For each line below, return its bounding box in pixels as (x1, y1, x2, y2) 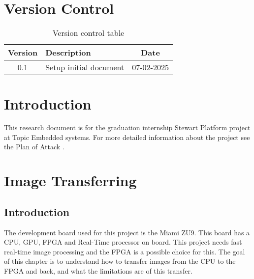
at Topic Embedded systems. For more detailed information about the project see (4, 132, 250, 142)
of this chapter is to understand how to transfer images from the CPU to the (4, 256, 236, 266)
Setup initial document (45, 61, 125, 73)
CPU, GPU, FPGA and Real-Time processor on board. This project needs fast (4, 237, 242, 247)
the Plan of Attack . (4, 141, 64, 152)
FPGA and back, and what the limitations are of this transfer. (4, 265, 192, 276)
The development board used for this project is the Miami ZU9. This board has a (4, 227, 250, 237)
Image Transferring (4, 170, 137, 191)
